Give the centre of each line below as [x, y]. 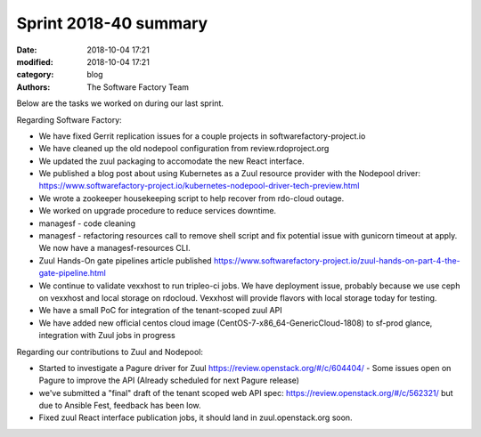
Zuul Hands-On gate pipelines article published [126, 260]
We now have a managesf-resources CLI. [114, 248]
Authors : [33, 87]
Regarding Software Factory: [69, 119]
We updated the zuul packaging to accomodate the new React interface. [171, 161]
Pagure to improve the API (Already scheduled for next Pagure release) [169, 380]
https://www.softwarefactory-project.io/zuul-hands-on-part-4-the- [337, 260]
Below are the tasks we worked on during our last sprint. [120, 103]
